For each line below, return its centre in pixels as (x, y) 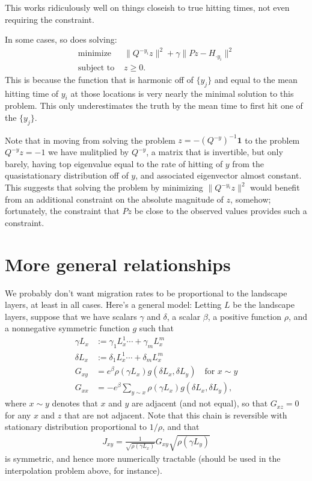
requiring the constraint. (50, 19)
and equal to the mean (256, 79)
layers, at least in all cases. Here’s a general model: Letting (113, 305)
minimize (95, 54)
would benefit (275, 187)
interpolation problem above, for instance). (84, 470)
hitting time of (32, 93)
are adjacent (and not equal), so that (200, 403)
